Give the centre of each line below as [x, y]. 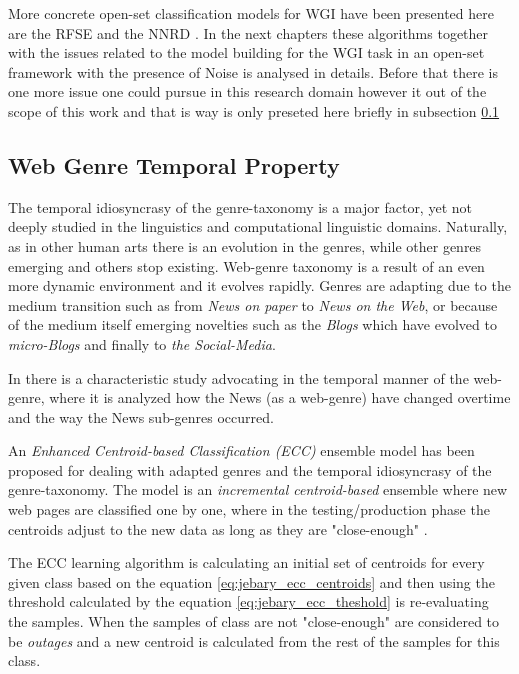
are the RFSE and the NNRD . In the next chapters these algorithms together [248, 32]
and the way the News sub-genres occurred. [141, 416]
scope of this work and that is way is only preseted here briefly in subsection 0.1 [254, 110]
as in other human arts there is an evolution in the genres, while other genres [245, 245]
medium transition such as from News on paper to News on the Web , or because [253, 304]
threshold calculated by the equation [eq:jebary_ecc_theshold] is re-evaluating [248, 601]
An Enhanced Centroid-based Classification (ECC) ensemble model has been [241, 450]
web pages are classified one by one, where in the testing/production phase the [249, 509]
